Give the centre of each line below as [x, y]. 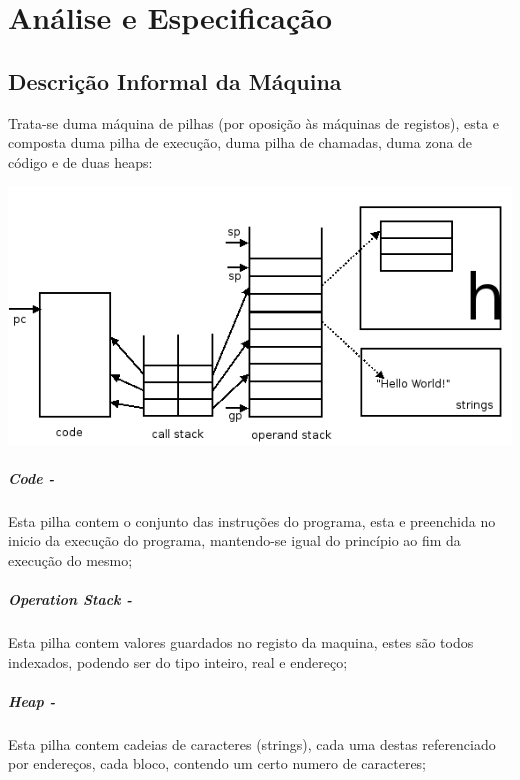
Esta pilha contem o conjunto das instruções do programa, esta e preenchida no [252, 520]
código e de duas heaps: [80, 161]
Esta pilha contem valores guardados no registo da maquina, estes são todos [241, 642]
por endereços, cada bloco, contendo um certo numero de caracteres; [217, 763]
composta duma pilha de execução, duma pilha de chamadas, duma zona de [240, 142]
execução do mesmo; [70, 559]
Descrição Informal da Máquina [175, 80]
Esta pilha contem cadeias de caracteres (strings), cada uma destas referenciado [252, 743]
